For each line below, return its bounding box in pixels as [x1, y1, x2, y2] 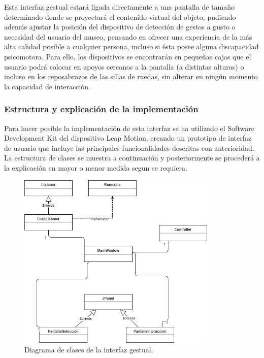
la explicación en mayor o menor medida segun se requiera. [4, 162, 187, 173]
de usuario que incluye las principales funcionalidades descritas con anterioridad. [4, 142, 254, 153]
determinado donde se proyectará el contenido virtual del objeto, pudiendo [4, 11, 236, 22]
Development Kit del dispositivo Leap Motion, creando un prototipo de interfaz [4, 133, 252, 143]
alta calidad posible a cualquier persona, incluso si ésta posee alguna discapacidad [4, 41, 259, 52]
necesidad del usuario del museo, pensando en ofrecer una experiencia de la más [4, 31, 252, 42]
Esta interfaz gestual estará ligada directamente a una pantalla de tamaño [4, 2, 235, 12]
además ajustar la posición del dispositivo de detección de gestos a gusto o [4, 21, 236, 32]
